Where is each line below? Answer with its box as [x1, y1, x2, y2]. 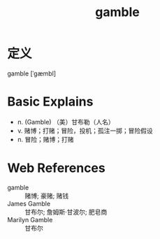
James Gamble [7, 199, 51, 208]
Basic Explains [7, 94, 94, 110]
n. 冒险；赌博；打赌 [17, 135, 75, 143]
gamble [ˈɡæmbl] [7, 69, 57, 78]
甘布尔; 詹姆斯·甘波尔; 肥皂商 [24, 208, 108, 216]
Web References [7, 160, 106, 176]
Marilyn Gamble [7, 215, 53, 224]
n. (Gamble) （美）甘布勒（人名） [17, 117, 115, 126]
